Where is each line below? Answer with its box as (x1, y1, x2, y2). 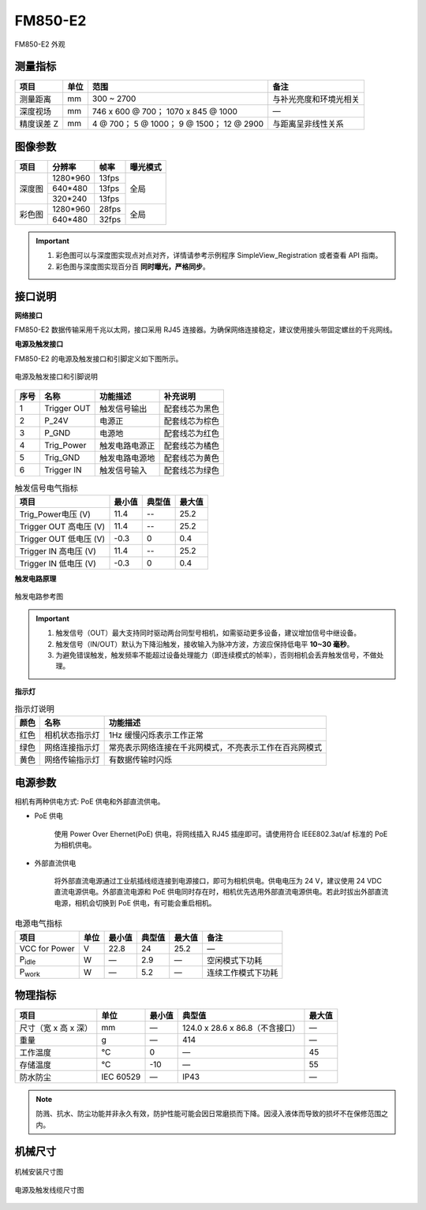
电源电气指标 (14, 918, 63, 929)
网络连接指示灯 (44, 742, 100, 753)
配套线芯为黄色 (163, 452, 220, 463)
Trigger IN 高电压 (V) (19, 545, 96, 556)
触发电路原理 (14, 573, 57, 583)
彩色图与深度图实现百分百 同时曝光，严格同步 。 (55, 261, 210, 271)
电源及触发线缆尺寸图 (14, 1185, 84, 1194)
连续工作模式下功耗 (206, 967, 278, 978)
